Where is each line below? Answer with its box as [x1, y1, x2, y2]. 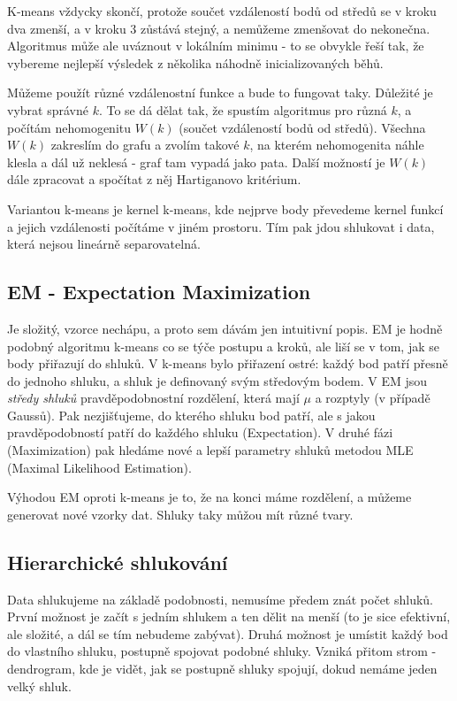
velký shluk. [7, 676, 72, 695]
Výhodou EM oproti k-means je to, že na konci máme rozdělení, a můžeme [7, 488, 412, 506]
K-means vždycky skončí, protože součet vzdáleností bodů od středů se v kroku [7, 2, 437, 19]
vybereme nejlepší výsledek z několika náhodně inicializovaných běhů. [7, 53, 384, 72]
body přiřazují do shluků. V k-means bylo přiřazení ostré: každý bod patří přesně [7, 354, 448, 373]
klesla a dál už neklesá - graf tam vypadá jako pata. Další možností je [7, 152, 385, 171]
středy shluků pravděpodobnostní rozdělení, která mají [7, 389, 300, 407]
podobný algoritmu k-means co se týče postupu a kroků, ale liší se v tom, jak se [7, 336, 439, 355]
